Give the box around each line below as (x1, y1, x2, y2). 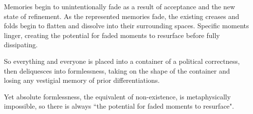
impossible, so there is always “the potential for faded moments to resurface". (4, 101, 234, 111)
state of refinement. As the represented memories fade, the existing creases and (4, 11, 239, 21)
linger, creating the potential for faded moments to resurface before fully (4, 30, 220, 40)
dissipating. (4, 39, 38, 50)
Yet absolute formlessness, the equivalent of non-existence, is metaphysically (4, 91, 231, 101)
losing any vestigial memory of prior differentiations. (4, 75, 160, 85)
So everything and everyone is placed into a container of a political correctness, (4, 56, 240, 66)
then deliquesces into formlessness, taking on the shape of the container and (4, 65, 230, 76)
